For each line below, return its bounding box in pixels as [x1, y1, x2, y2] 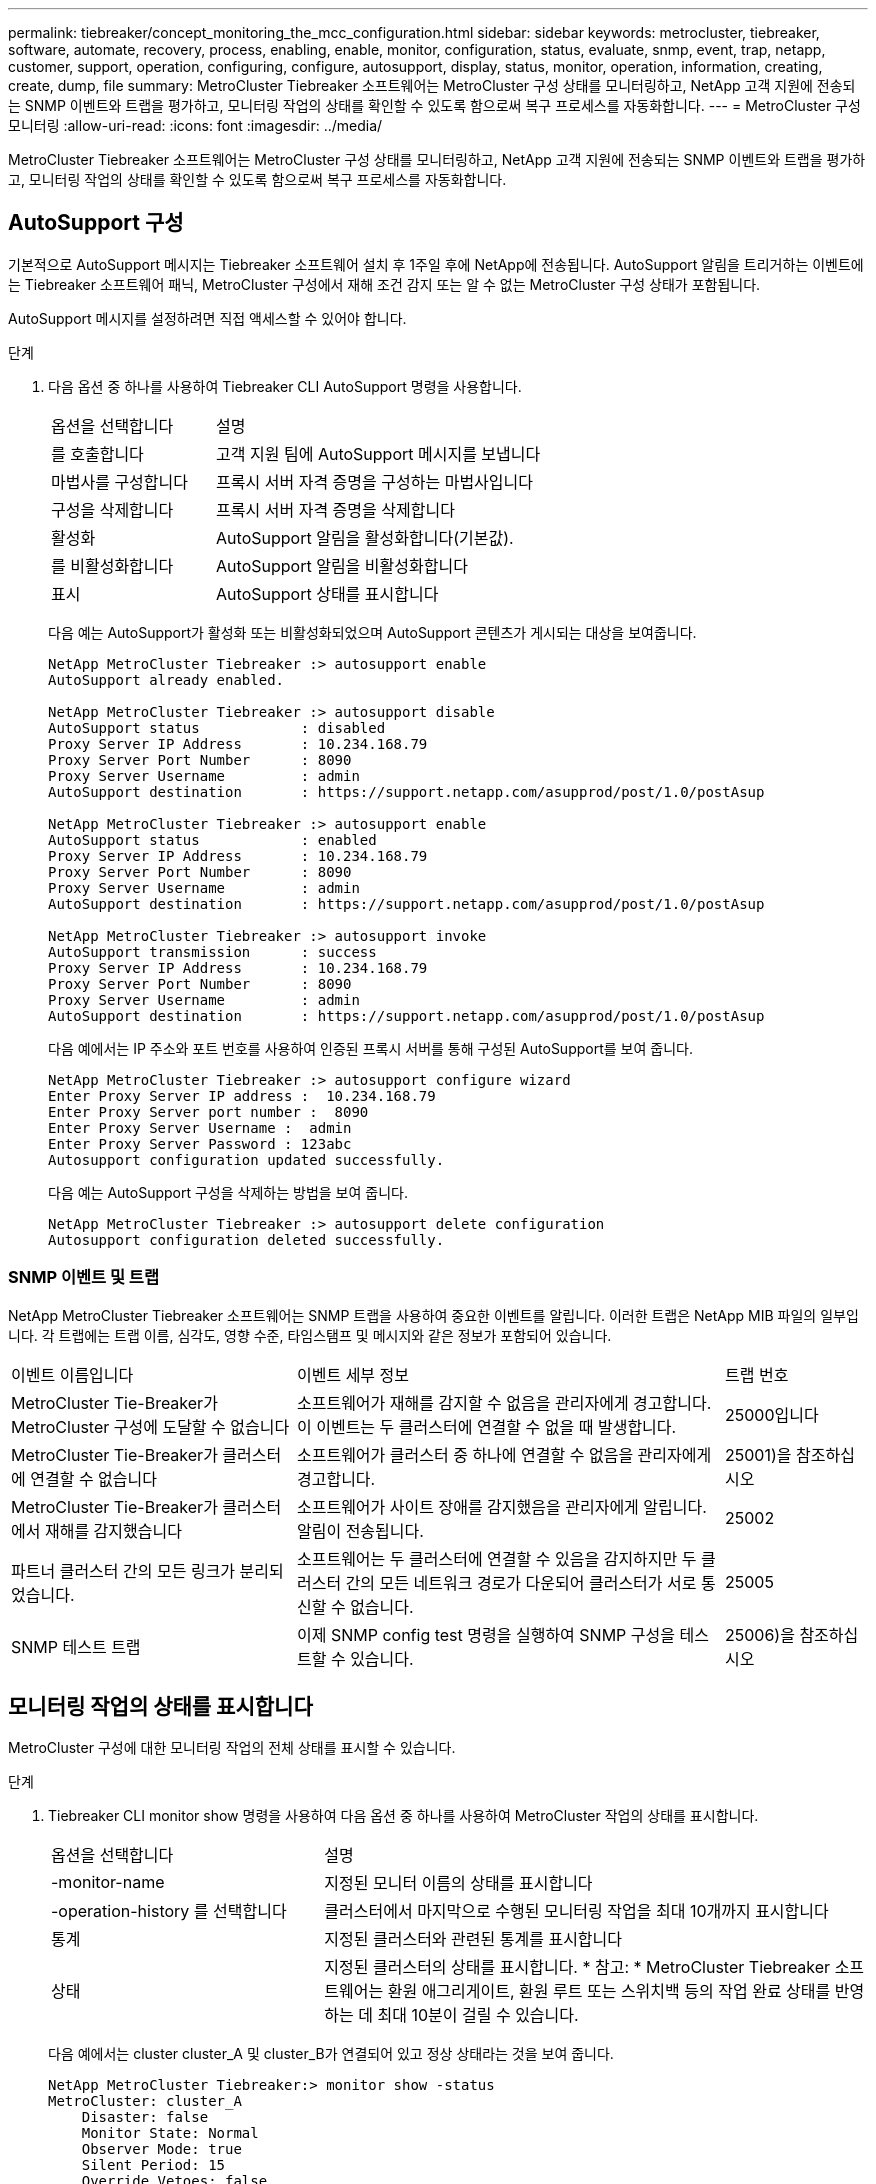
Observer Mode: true [81, 2141, 242, 2158]
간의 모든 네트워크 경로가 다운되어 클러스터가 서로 [345, 1572, 697, 1593]
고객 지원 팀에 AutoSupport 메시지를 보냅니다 [216, 443, 541, 464]
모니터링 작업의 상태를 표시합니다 [8, 1694, 313, 1720]
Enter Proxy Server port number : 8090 [48, 1103, 369, 1120]
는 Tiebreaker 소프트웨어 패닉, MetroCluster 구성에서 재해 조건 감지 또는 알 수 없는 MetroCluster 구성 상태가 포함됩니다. [8, 275, 761, 293]
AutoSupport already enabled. [48, 671, 285, 688]
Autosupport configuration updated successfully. [48, 1151, 445, 1168]
